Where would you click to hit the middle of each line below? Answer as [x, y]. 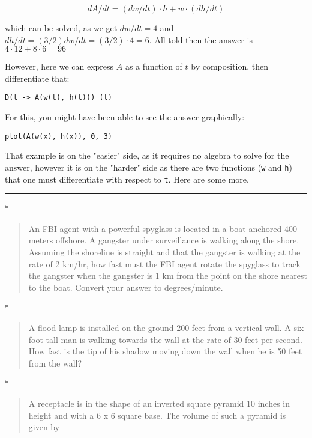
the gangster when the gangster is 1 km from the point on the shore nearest [168, 275]
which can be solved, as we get [61, 28]
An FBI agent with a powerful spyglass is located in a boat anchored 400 [163, 228]
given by [44, 427]
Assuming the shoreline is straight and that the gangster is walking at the [164, 251]
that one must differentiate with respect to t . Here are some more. [127, 179]
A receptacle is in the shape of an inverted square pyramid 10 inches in [159, 403]
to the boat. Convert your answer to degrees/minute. [126, 287]
